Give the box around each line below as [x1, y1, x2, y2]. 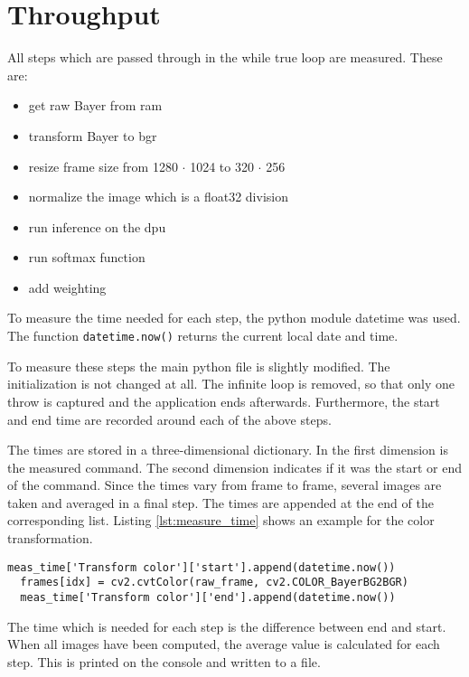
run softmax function [28, 248, 145, 267]
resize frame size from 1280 [28, 156, 178, 175]
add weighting [28, 277, 107, 296]
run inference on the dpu [28, 217, 166, 236]
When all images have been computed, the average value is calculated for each [7, 635, 440, 653]
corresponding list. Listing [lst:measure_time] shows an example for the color [7, 511, 435, 530]
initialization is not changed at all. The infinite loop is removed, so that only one [7, 374, 455, 393]
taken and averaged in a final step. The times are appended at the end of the [7, 493, 434, 512]
